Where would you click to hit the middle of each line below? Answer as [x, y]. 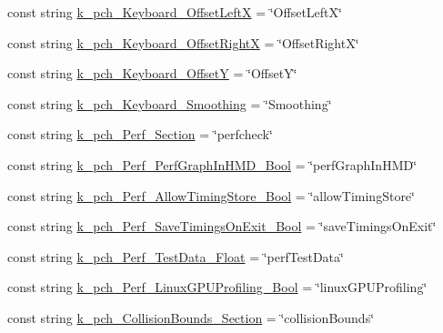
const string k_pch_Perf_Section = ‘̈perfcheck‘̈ [140, 134]
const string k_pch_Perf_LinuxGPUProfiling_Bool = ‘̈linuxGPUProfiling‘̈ [217, 287]
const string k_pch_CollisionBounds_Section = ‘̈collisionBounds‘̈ [191, 317]
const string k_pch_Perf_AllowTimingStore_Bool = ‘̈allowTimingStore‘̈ [211, 195]
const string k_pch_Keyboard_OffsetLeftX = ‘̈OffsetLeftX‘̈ [175, 12]
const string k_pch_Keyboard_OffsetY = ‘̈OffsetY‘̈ [152, 73]
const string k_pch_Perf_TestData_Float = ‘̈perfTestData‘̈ [176, 256]
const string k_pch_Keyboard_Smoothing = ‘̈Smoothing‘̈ [170, 103]
